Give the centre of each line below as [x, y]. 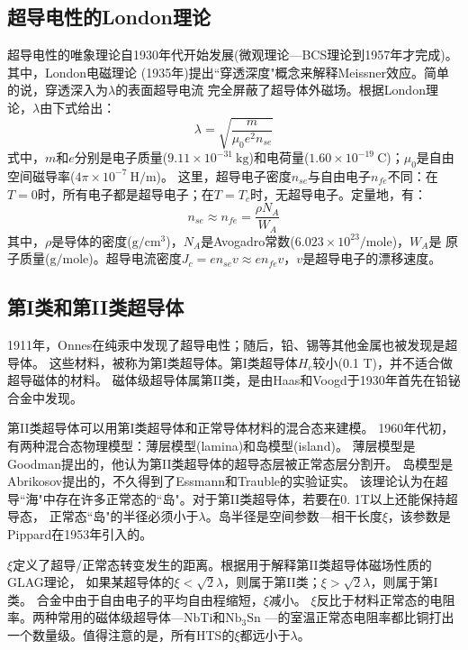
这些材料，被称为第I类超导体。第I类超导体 [173, 362]
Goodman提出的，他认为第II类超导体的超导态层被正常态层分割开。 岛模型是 [230, 463]
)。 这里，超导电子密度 [224, 175]
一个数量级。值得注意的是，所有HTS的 [121, 634]
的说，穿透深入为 [58, 90]
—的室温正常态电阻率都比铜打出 [360, 617]
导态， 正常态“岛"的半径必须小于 [103, 516]
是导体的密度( [92, 240]
